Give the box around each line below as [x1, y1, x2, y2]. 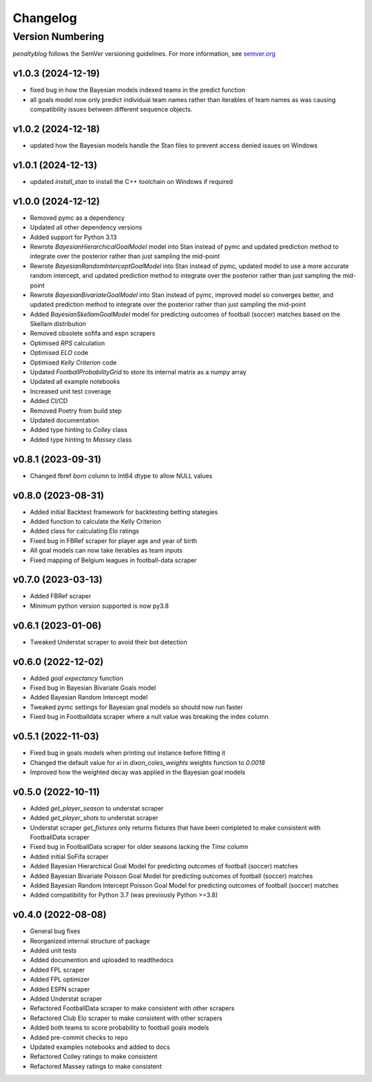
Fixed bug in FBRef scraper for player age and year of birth [30, 536, 198, 544]
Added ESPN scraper [30, 985, 90, 993]
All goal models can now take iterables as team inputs [30, 547, 183, 555]
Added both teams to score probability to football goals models [30, 1023, 209, 1032]
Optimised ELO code [30, 349, 89, 357]
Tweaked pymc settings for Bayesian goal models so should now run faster [30, 703, 244, 711]
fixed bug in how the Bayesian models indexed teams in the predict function [30, 86, 246, 94]
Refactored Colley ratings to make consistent [30, 1052, 158, 1061]
